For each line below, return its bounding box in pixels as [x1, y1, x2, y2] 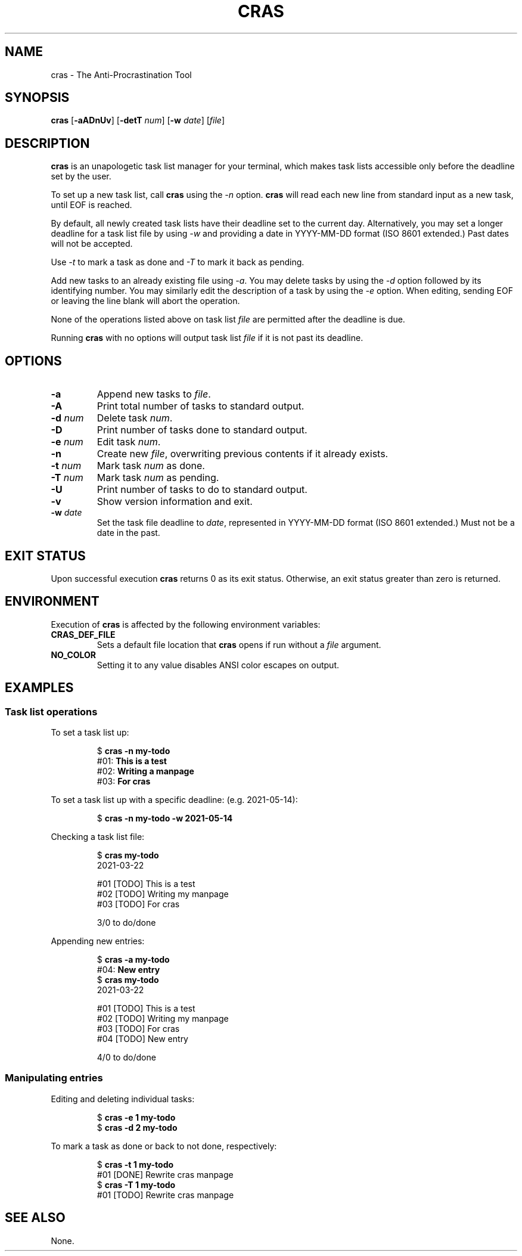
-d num [51, 412, 84, 424]
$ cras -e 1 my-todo [97, 1112, 176, 1122]
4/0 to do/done [97, 1052, 156, 1063]
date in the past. [97, 528, 160, 538]
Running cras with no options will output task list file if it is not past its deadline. [51, 333, 363, 343]
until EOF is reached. [51, 200, 132, 210]
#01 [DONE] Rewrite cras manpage [97, 1169, 234, 1180]
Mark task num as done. [97, 460, 205, 472]
